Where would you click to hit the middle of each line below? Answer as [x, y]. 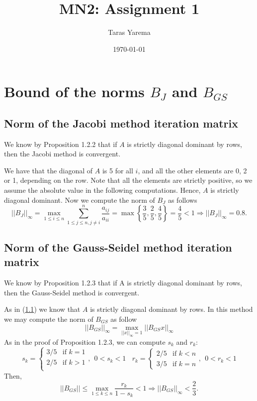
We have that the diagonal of [48, 170]
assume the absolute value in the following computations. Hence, [102, 190]
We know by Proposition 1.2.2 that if [61, 144]
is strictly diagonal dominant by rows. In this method [171, 309]
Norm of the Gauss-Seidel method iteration [118, 247]
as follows [182, 200]
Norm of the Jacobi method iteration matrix [121, 123]
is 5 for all [118, 170]
